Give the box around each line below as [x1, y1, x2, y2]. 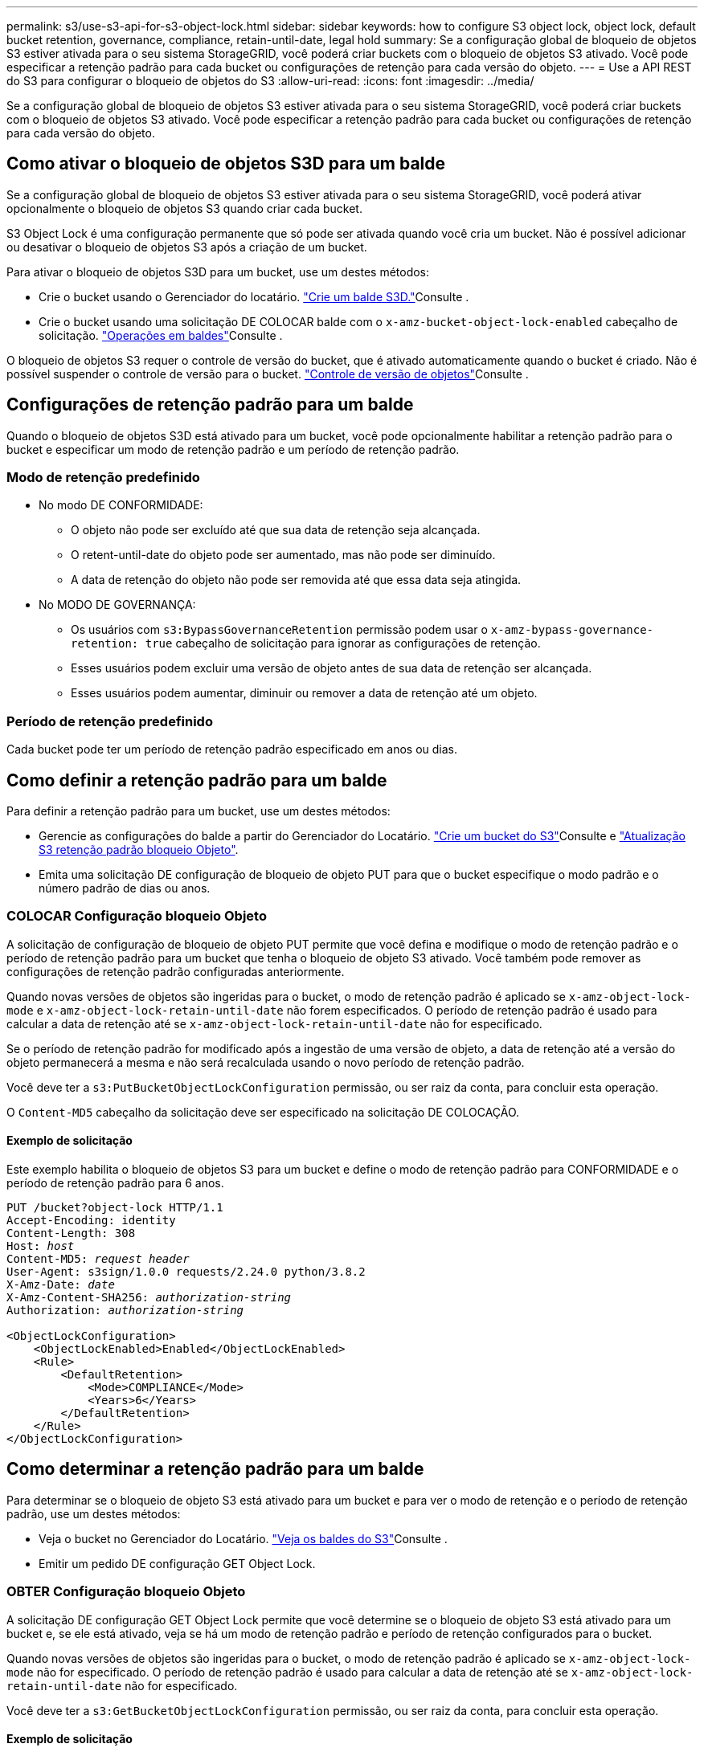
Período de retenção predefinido [6, 713, 213, 729]
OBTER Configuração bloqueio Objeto [6, 1583, 246, 1600]
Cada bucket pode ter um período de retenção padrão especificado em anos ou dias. [6, 742, 458, 757]
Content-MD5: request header [6, 1252, 190, 1265]
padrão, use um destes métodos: [6, 1506, 181, 1521]
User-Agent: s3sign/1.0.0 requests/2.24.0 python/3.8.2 [6, 1265, 366, 1278]
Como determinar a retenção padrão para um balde [6, 1459, 424, 1480]
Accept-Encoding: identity [6, 1214, 176, 1227]
